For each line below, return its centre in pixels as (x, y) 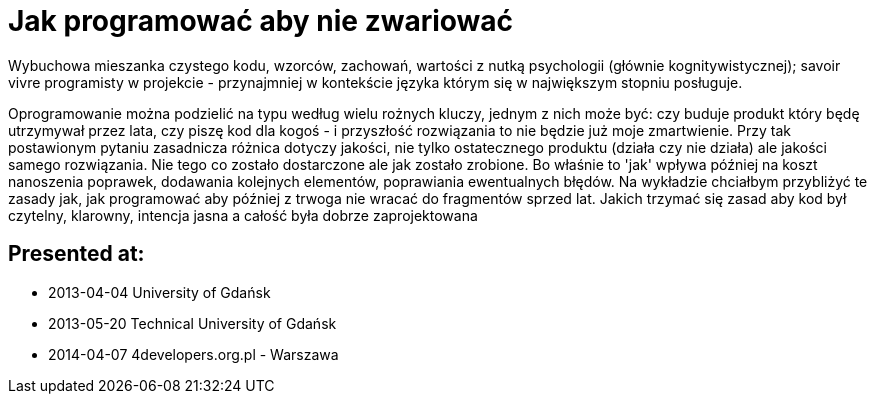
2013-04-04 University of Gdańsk (159, 292)
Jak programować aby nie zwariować (261, 21)
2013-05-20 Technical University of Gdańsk (192, 323)
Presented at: (76, 254)
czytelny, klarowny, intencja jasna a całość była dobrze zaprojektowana (243, 215)
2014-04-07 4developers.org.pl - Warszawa (193, 354)
